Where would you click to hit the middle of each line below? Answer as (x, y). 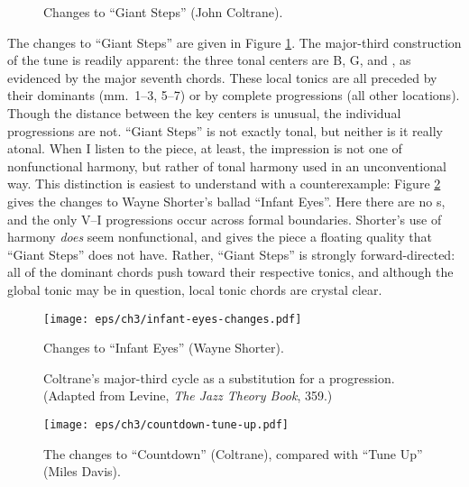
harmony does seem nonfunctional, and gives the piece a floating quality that (220, 237)
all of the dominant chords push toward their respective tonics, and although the (230, 272)
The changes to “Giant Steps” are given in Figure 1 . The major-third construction (234, 42)
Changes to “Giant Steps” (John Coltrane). (163, 12)
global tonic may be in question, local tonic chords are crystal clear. (195, 289)
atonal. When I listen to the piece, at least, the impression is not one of (205, 148)
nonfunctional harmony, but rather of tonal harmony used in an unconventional (227, 165)
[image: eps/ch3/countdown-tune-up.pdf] (166, 424)
